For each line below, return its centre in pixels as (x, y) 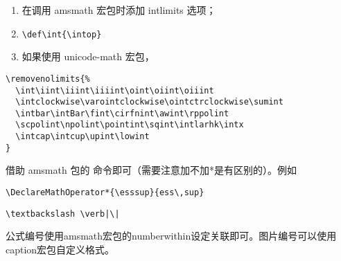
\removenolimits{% (48, 79)
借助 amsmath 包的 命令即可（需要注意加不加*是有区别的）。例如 (151, 170)
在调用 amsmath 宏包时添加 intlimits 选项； (119, 10)
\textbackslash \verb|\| (63, 214)
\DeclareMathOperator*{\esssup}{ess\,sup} (105, 193)
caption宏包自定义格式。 (60, 249)
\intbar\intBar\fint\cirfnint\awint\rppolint (122, 113)
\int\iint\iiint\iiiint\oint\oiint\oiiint (115, 90)
